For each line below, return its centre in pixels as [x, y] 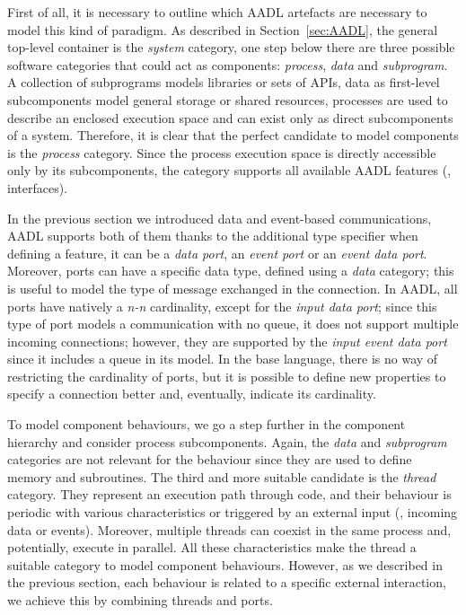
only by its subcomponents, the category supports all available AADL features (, [229, 170]
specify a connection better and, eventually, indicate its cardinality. [192, 394]
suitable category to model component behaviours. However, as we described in [225, 564]
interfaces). [38, 187]
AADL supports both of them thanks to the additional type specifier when [213, 236]
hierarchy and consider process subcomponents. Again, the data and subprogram [227, 441]
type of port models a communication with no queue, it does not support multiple [233, 324]
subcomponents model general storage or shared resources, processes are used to [228, 99]
